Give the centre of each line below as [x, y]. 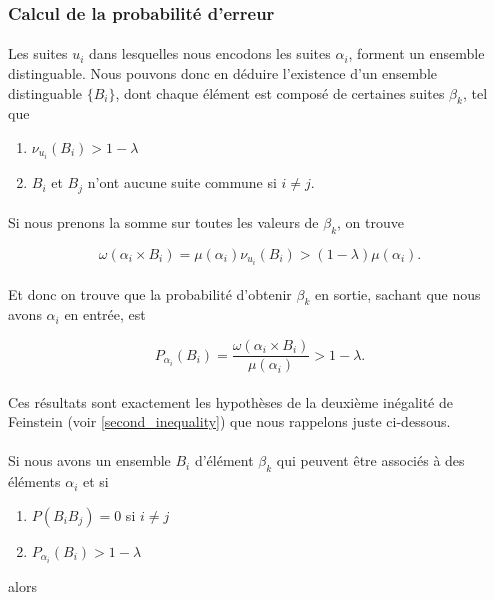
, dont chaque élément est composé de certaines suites [280, 92]
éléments [34, 481]
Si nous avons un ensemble [89, 460]
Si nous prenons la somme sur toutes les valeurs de [163, 222]
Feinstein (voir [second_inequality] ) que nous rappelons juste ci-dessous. [229, 421]
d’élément [224, 460]
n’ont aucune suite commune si [182, 182]
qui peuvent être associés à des [370, 460]
